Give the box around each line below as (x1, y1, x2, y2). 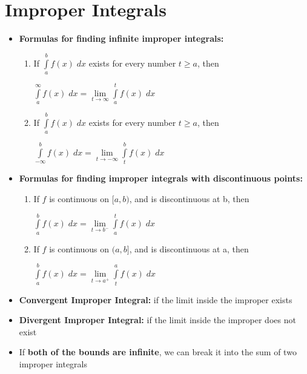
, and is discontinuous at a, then (129, 242, 249, 255)
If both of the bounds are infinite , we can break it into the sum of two (19, 346, 297, 358)
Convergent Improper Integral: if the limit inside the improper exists (19, 293, 292, 306)
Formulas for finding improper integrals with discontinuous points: (19, 172, 303, 185)
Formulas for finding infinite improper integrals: (19, 32, 224, 45)
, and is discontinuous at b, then (129, 192, 249, 205)
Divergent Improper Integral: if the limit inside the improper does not (19, 313, 296, 326)
